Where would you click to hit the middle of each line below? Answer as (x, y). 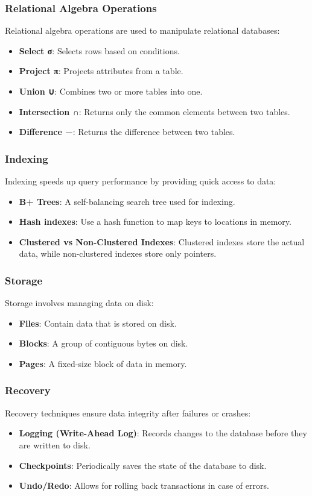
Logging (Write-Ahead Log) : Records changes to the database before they (163, 433)
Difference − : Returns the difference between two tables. (127, 132)
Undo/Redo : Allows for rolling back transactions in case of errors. (144, 485)
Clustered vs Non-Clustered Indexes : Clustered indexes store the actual (162, 241)
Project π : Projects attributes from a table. (101, 71)
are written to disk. (55, 444)
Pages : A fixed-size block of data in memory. (103, 363)
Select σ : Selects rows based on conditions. (99, 50)
